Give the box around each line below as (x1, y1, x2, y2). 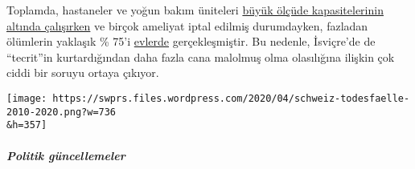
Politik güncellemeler (6, 147, 125, 163)
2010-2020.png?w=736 (6, 106, 117, 118)
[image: (6, 92, 47, 104)
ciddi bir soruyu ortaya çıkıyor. (6, 64, 159, 81)
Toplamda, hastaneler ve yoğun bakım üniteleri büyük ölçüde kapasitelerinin (6, 2, 384, 18)
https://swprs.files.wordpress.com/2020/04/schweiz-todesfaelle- (52, 92, 410, 104)
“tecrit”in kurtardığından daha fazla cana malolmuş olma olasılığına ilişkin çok (6, 48, 395, 65)
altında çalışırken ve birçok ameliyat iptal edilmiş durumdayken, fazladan (6, 17, 368, 34)
